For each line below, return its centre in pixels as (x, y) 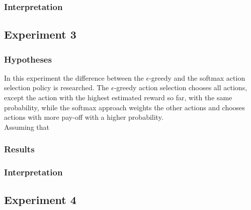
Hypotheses (28, 59)
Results (19, 149)
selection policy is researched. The (57, 87)
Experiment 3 (40, 34)
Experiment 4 (40, 200)
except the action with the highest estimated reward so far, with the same (118, 97)
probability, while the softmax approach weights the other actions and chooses (124, 107)
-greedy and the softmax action (197, 77)
